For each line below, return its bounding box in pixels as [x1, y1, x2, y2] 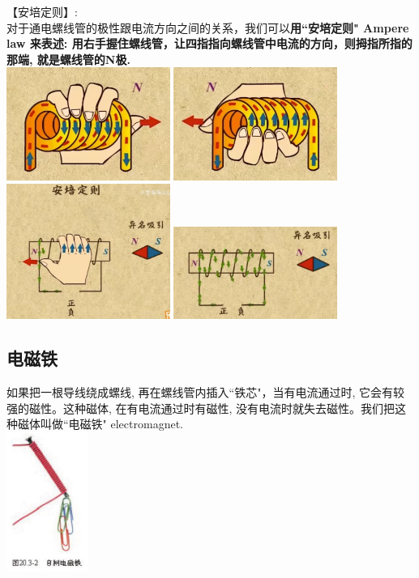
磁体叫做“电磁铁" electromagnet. [17, 415, 183, 432]
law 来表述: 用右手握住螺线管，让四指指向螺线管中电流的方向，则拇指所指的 [6, 35, 413, 52]
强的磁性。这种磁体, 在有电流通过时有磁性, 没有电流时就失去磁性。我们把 [6, 399, 395, 416]
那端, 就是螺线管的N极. [6, 50, 130, 67]
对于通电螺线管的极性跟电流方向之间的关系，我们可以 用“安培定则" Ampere [6, 19, 409, 36]
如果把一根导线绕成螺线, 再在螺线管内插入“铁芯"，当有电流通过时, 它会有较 [6, 384, 404, 401]
